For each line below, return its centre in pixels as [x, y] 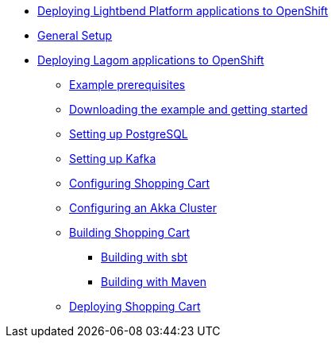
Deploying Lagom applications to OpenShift [151, 60]
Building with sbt [144, 257]
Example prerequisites [127, 85]
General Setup [75, 35]
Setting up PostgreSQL [129, 134]
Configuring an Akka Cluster [143, 208]
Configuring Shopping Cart [140, 183]
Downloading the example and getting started [189, 109]
